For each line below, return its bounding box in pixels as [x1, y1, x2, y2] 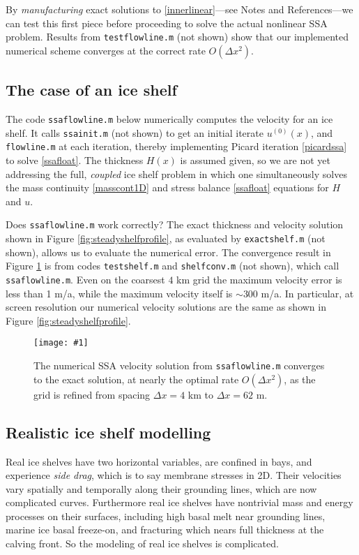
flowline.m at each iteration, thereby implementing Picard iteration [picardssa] [6, 139, 347, 154]
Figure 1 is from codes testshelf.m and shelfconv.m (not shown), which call [6, 258, 339, 273]
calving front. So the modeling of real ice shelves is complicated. [6, 536, 279, 551]
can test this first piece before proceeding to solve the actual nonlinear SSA [6, 15, 328, 30]
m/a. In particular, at [261, 286, 354, 300]
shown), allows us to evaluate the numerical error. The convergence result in [6, 244, 331, 259]
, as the [284, 371, 316, 386]
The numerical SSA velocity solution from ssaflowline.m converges [33, 358, 325, 373]
